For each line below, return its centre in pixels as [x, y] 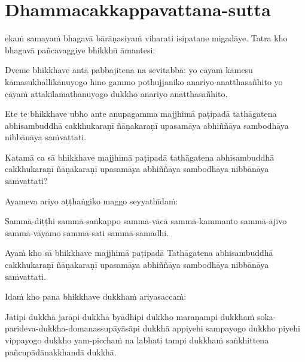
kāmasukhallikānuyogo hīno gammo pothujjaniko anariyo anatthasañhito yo [144, 81]
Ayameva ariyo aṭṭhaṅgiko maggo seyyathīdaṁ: [91, 200]
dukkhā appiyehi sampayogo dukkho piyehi [221, 328]
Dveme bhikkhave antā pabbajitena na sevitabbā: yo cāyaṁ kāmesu [129, 70]
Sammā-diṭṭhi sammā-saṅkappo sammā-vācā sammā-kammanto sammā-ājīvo [146, 221]
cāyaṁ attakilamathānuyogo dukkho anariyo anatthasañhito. [116, 93]
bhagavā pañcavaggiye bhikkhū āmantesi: [80, 49]
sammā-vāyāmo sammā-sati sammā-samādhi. [87, 232]
